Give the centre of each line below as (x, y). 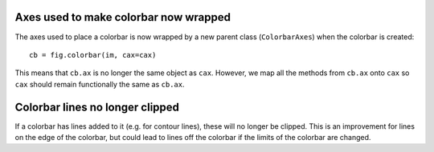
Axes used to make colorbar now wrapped (123, 17)
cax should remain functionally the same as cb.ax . (100, 84)
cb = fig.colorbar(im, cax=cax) (93, 55)
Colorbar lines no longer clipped (97, 107)
